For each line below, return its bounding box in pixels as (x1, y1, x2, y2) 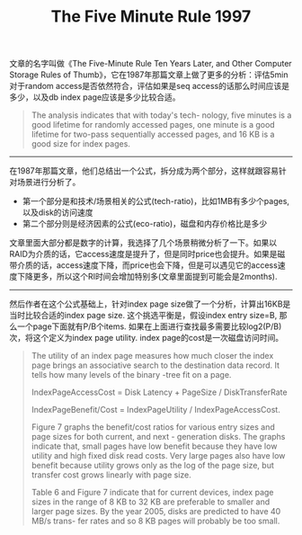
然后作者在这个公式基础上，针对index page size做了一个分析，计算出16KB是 (9, 299, 291, 309)
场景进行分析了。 (16, 177, 81, 188)
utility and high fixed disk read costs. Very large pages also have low (31, 450, 286, 461)
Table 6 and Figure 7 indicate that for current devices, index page (31, 487, 274, 498)
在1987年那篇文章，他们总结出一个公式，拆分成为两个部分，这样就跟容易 (9, 165, 279, 176)
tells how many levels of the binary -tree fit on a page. (31, 370, 232, 380)
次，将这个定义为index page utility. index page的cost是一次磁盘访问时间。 (9, 333, 284, 343)
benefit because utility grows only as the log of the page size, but (31, 460, 274, 471)
